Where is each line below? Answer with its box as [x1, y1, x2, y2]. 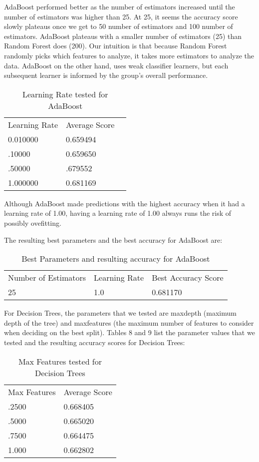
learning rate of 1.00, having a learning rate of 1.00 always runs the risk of [4, 208, 232, 218]
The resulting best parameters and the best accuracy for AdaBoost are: [4, 234, 223, 245]
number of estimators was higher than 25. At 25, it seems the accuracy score [4, 11, 238, 21]
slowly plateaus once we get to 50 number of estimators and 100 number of [4, 21, 233, 31]
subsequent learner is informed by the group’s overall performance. [4, 70, 208, 80]
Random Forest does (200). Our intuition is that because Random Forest [4, 40, 227, 51]
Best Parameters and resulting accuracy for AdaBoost [21, 253, 210, 265]
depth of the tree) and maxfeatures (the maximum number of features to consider [4, 317, 254, 328]
